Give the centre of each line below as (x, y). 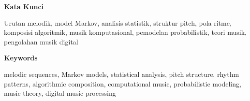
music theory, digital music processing (60, 93)
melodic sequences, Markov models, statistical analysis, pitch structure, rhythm (122, 74)
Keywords (21, 58)
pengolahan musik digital (41, 41)
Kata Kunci (24, 6)
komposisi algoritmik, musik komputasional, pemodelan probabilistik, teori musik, (125, 32)
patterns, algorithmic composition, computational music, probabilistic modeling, (123, 83)
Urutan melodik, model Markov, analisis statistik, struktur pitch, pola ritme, (118, 22)
